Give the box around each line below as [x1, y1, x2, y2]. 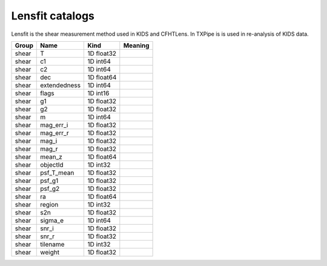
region [40, 200, 59, 208]
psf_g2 [40, 184, 60, 193]
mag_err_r [40, 128, 69, 137]
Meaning [123, 41, 150, 50]
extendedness [40, 81, 81, 89]
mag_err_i [40, 121, 68, 129]
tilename [40, 240, 65, 248]
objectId [40, 161, 64, 169]
